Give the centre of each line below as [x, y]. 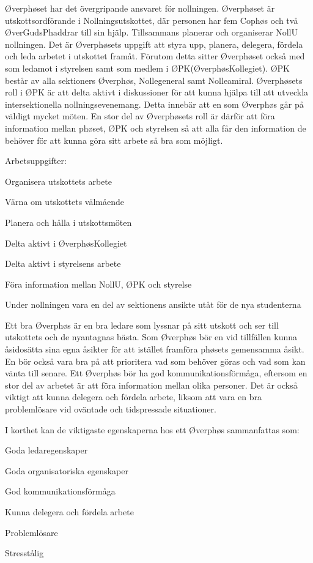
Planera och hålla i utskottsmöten [68, 222]
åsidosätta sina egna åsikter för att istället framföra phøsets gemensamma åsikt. [155, 349]
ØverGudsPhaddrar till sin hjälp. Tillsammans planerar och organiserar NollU [152, 32]
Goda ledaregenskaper [46, 450]
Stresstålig [24, 553]
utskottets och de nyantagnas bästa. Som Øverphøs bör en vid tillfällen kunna [151, 337]
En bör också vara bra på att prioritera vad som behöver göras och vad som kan [155, 361]
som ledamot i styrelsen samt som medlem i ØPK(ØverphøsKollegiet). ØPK [147, 68]
